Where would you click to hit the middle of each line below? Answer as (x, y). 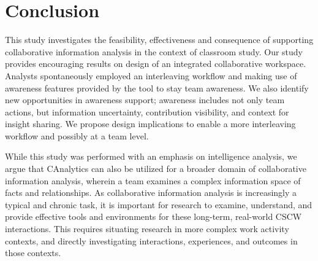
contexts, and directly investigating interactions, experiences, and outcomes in (151, 240)
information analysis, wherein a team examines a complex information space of (153, 180)
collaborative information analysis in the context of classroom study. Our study (154, 51)
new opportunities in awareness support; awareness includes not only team (145, 100)
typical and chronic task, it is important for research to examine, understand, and (159, 204)
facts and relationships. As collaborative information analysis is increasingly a (151, 193)
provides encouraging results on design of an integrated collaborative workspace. (156, 64)
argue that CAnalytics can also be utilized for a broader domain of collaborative (156, 169)
